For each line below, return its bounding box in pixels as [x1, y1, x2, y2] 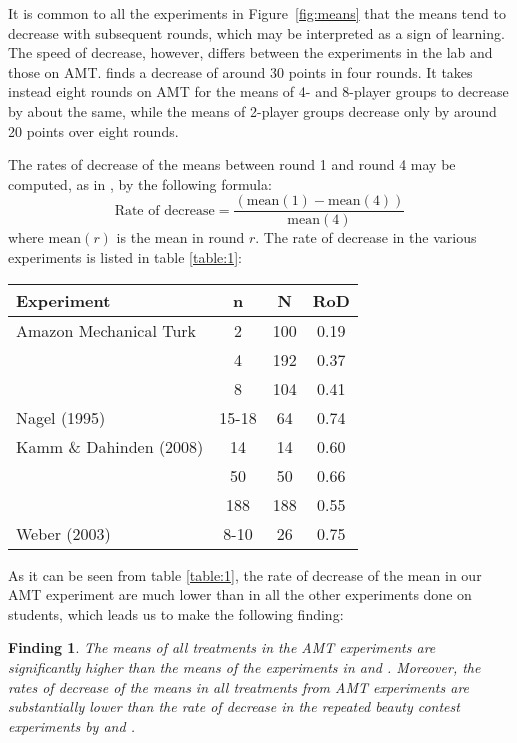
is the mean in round [116, 227, 245, 248]
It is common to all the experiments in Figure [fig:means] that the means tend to [8, 3, 506, 23]
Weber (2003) [16, 521, 111, 545]
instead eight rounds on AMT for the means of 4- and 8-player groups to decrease [8, 81, 509, 102]
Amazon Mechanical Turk [16, 318, 197, 342]
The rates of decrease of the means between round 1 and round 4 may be [8, 154, 456, 175]
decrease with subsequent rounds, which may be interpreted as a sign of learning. [8, 22, 505, 43]
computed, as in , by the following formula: [8, 173, 272, 194]
